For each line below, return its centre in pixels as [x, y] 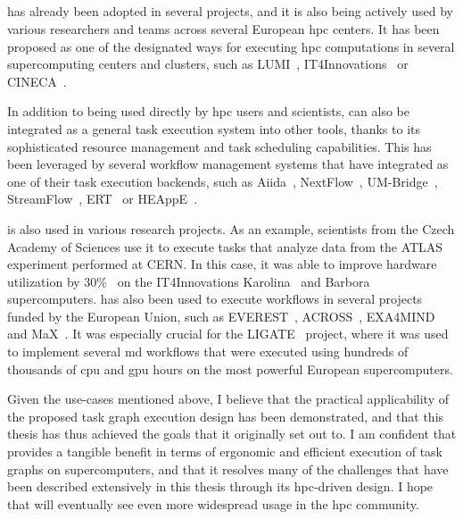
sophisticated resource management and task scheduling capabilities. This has [219, 146]
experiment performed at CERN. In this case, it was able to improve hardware [222, 264]
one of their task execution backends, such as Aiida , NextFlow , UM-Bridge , [223, 181]
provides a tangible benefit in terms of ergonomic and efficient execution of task [225, 452]
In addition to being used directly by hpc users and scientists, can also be [208, 111]
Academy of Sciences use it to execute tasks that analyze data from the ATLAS [225, 246]
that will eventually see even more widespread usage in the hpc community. [213, 503]
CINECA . [37, 81]
